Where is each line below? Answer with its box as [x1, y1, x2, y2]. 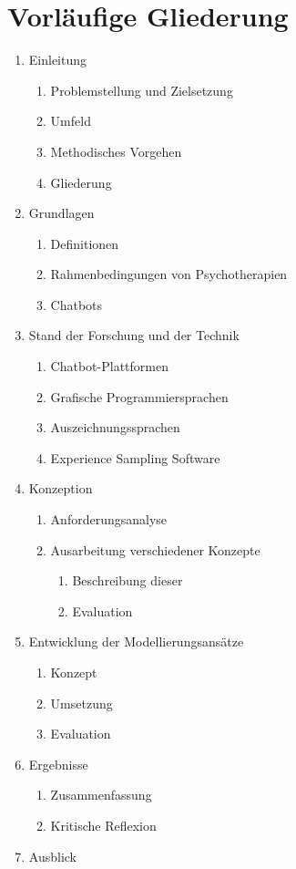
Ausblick [28, 846, 77, 865]
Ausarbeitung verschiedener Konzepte [50, 540, 260, 559]
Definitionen [50, 233, 119, 253]
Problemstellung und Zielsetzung [50, 80, 233, 99]
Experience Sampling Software [50, 448, 220, 467]
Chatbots [50, 295, 103, 314]
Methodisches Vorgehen [50, 141, 182, 160]
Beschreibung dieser [72, 571, 183, 590]
